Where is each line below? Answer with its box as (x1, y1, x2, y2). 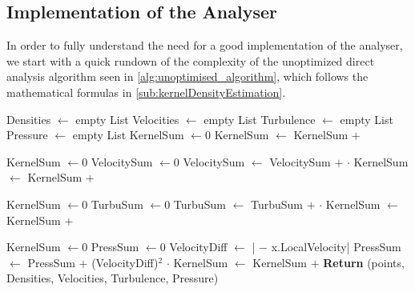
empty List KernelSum (72, 126, 184, 143)
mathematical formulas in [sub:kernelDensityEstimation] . (6, 83, 286, 100)
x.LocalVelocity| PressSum (271, 238, 401, 255)
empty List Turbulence (203, 110, 316, 127)
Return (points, (323, 254, 405, 270)
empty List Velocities (75, 110, 179, 127)
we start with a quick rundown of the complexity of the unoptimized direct (6, 52, 375, 69)
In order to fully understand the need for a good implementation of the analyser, (6, 37, 403, 54)
